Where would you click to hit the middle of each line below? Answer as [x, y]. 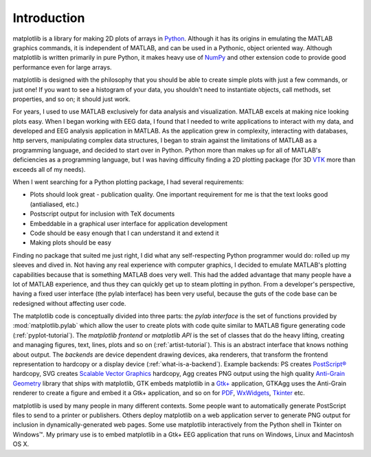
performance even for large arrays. [63, 67]
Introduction [49, 18]
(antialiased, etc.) [54, 204]
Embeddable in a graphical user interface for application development [129, 223]
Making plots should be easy [70, 243]
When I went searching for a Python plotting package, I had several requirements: [128, 182]
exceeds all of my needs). [49, 169]
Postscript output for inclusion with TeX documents [102, 214]
